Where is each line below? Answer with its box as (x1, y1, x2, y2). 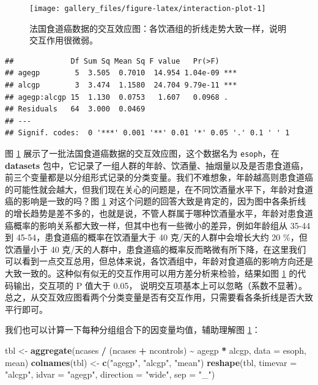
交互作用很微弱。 (29, 34, 98, 47)
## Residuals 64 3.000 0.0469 (5, 105, 146, 114)
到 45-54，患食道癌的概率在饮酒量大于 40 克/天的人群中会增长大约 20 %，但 (5, 231, 308, 244)
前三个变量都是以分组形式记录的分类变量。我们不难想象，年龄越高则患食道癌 (5, 171, 313, 184)
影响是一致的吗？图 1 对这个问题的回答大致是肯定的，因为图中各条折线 (21, 195, 306, 207)
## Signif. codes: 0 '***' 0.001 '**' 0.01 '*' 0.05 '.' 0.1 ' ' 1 (5, 129, 290, 138)
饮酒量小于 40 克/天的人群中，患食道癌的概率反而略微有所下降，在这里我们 (5, 242, 306, 255)
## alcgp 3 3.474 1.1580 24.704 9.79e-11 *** (5, 81, 237, 90)
